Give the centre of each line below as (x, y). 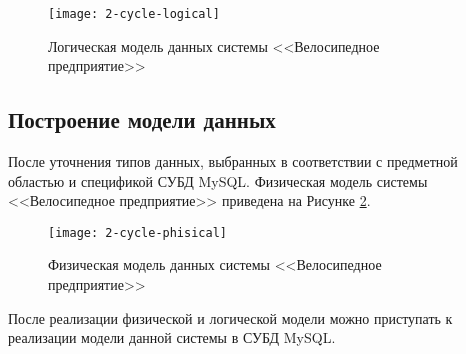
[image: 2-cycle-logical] (134, 14)
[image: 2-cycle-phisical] (137, 232)
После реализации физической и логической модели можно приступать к (230, 317)
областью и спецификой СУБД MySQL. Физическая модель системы (218, 180)
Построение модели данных (142, 119)
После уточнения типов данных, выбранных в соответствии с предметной (233, 161)
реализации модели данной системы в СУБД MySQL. (172, 337)
